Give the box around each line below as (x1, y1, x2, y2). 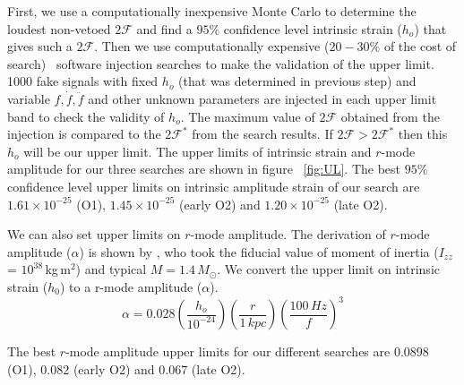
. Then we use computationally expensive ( (94, 37, 330, 56)
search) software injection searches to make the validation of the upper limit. (7, 54, 434, 73)
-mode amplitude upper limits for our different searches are (65, 342, 391, 360)
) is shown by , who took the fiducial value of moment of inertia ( (79, 242, 439, 261)
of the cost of (383, 37, 457, 56)
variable (7, 89, 50, 107)
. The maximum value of (180, 107, 315, 125)
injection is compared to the (7, 124, 161, 143)
